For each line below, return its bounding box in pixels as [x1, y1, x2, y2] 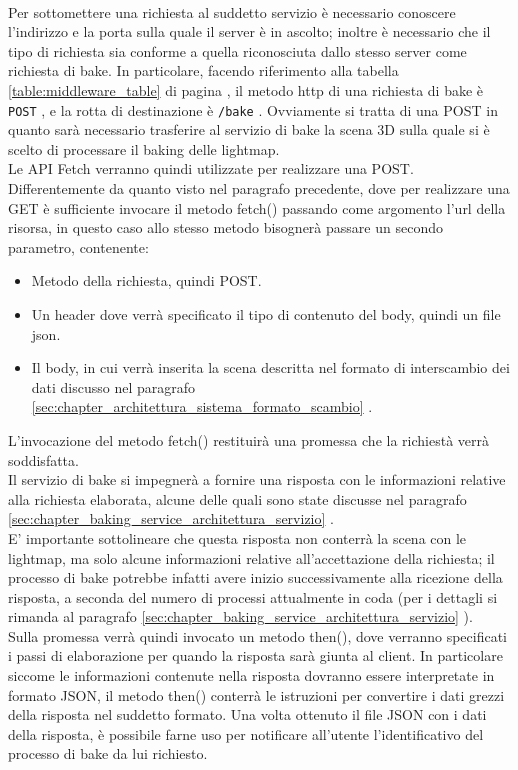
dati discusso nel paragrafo [31, 376, 196, 397]
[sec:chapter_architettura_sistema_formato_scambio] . [31, 396, 373, 417]
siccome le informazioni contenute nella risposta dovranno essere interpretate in [8, 665, 495, 686]
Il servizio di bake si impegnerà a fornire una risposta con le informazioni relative [8, 469, 506, 490]
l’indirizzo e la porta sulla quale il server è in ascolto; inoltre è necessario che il [8, 21, 491, 42]
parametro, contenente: [8, 236, 149, 257]
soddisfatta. [8, 449, 79, 470]
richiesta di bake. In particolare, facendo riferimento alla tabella [8, 60, 399, 81]
